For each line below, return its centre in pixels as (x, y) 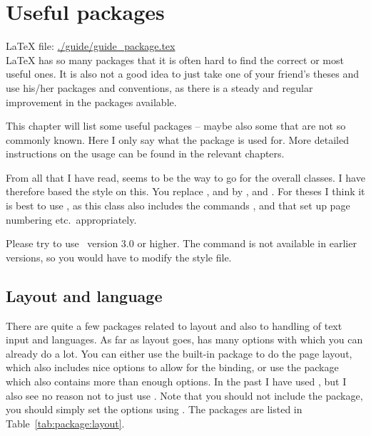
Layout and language (84, 295)
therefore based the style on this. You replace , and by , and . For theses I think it (185, 191)
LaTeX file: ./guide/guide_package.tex (91, 46)
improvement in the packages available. (91, 102)
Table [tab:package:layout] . (65, 423)
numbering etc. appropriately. (71, 219)
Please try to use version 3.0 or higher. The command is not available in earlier (181, 243)
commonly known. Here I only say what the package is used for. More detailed (177, 139)
